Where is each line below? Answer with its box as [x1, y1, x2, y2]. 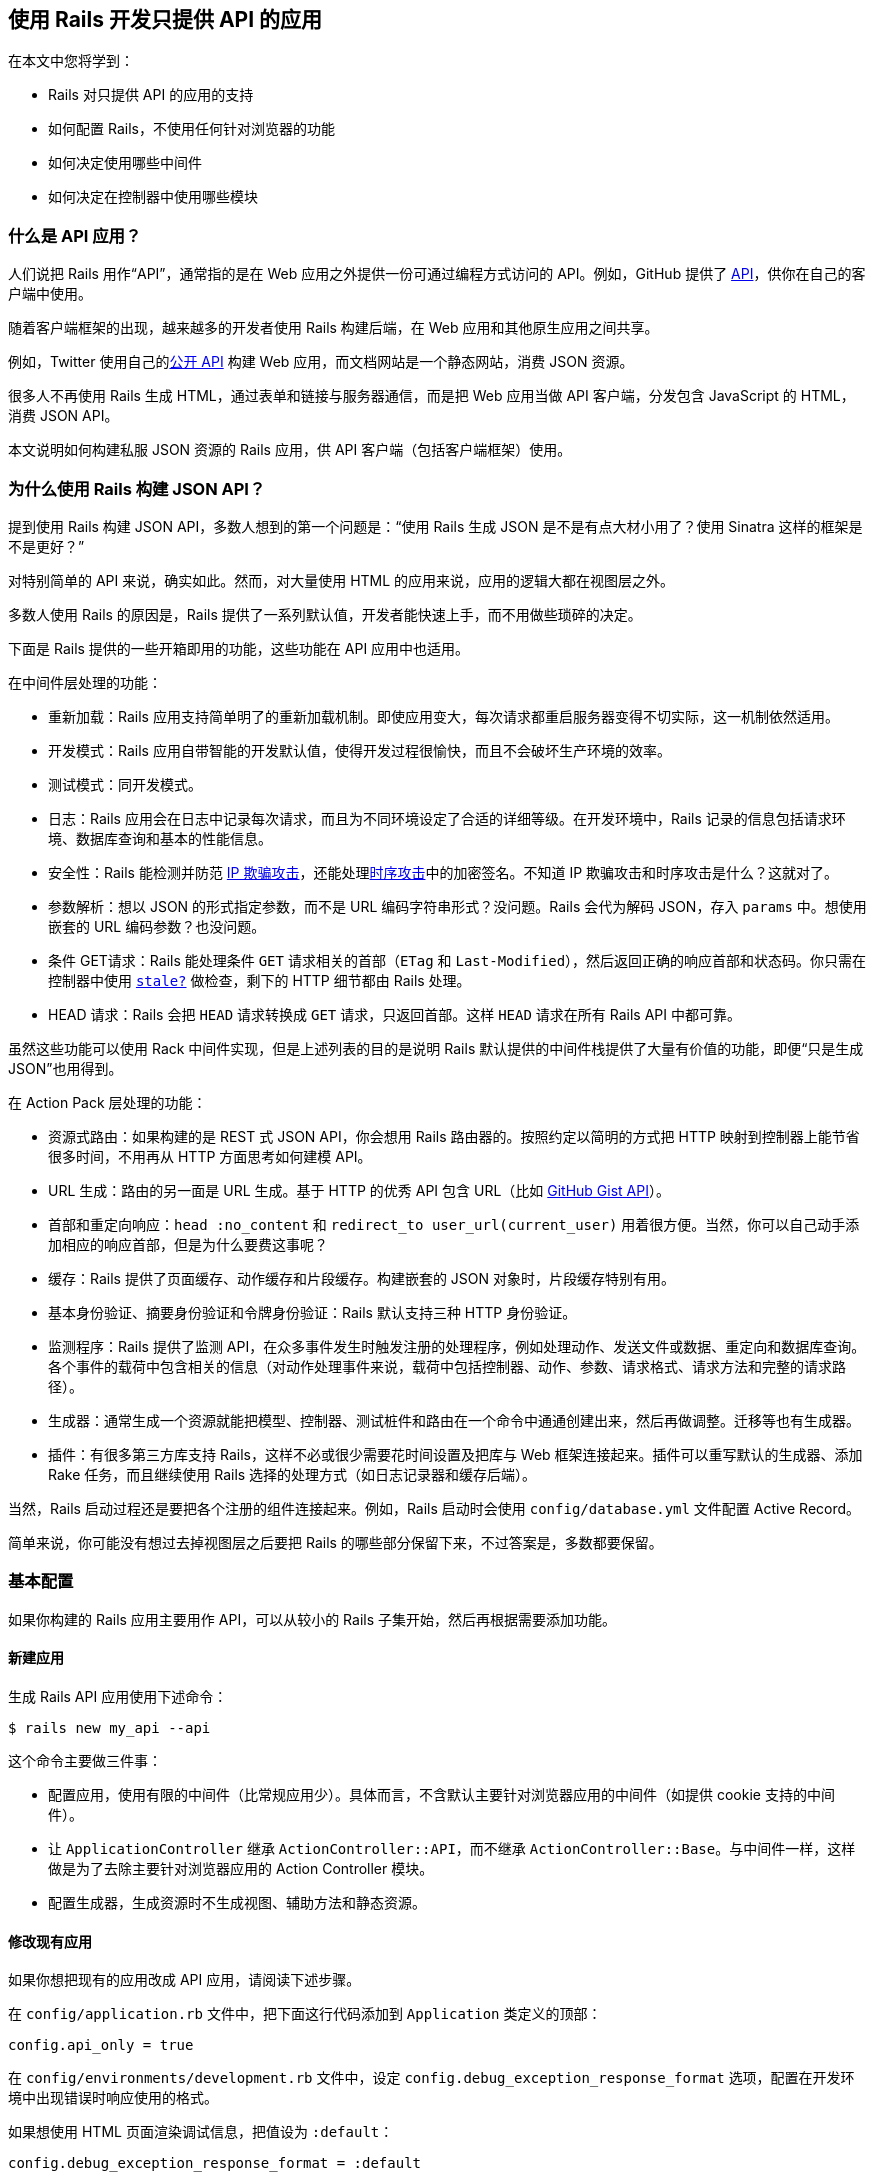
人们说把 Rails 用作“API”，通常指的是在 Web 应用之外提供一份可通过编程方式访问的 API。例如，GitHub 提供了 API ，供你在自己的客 [8, 265, 866, 283]
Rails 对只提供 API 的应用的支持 [48, 86, 254, 104]
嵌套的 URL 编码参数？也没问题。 [48, 917, 266, 935]
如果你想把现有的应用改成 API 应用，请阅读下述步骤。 [8, 1971, 361, 1989]
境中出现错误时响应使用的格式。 [8, 2089, 218, 2107]
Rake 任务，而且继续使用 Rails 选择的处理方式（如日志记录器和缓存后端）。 [48, 1465, 537, 1483]
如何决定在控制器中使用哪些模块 [48, 188, 258, 206]
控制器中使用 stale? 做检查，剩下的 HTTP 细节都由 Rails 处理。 [48, 971, 471, 989]
